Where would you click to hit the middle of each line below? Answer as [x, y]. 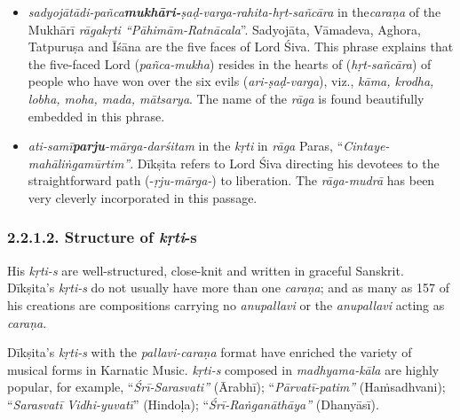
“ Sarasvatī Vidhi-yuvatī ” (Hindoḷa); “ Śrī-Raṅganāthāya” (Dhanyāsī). [193, 404]
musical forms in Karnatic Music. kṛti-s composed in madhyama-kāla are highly [223, 369]
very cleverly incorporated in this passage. [143, 197]
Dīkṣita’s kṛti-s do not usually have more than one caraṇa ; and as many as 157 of [228, 288]
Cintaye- [366, 146]
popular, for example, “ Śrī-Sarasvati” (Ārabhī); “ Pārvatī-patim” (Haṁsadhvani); [226, 387]
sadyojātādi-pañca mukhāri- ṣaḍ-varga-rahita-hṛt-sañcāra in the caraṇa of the [234, 12]
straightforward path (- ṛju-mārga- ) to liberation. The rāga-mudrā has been [231, 180]
